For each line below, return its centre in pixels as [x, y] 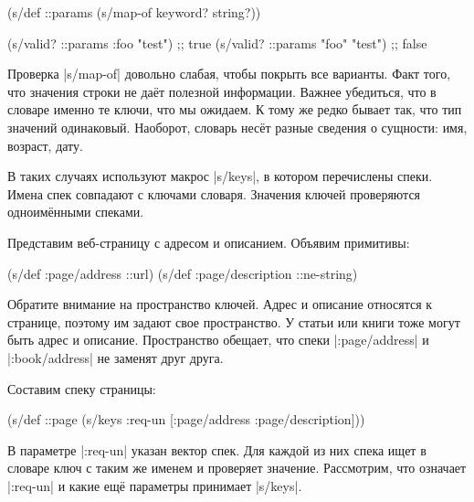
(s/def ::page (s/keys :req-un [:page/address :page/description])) [186, 419]
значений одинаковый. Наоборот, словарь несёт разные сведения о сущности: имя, [237, 127]
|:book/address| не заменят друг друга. [116, 357]
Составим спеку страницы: [82, 388]
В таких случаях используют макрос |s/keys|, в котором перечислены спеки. [220, 176]
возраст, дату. [45, 145]
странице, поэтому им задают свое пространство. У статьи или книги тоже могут [234, 321]
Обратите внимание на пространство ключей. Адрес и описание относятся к [220, 304]
